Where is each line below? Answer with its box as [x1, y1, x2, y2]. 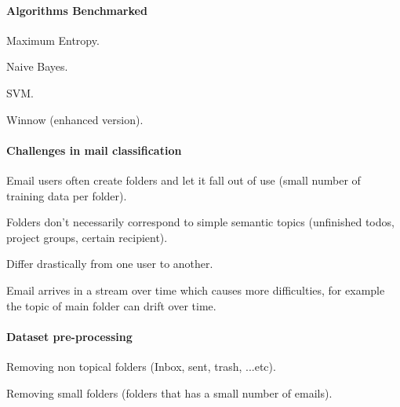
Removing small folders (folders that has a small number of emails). [6, 384, 333, 401]
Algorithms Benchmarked [6, 2, 147, 18]
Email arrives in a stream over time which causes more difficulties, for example [6, 281, 385, 298]
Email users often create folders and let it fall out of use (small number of [6, 171, 361, 188]
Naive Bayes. [6, 58, 68, 75]
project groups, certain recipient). [6, 229, 168, 245]
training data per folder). [6, 187, 127, 203]
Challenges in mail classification [6, 141, 182, 158]
